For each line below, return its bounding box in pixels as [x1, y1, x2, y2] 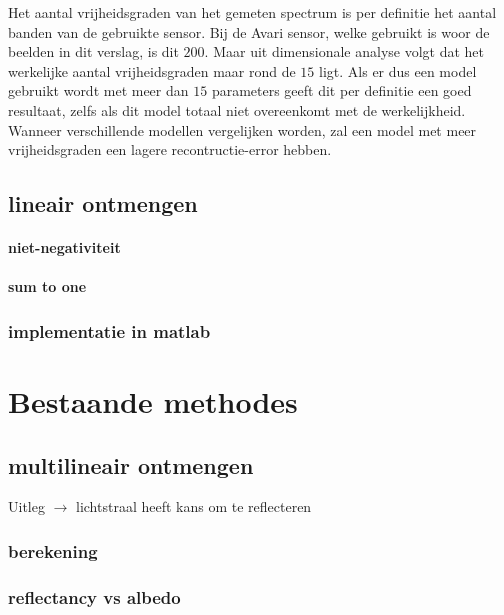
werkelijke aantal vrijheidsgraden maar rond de [8, 60, 296, 81]
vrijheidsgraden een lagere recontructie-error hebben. [8, 139, 332, 160]
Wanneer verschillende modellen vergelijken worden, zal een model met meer [8, 119, 477, 140]
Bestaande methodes [8, 380, 298, 421]
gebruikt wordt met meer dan [8, 80, 189, 101]
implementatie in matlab [8, 318, 211, 343]
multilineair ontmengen [8, 449, 254, 480]
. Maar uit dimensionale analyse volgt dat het [204, 41, 485, 62]
